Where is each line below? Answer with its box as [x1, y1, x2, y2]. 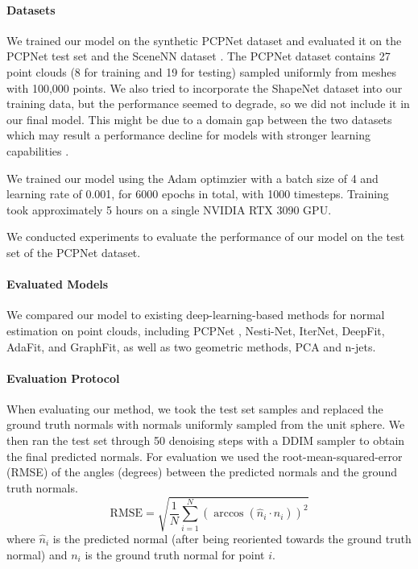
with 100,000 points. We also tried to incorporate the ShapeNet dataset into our [6, 79, 403, 96]
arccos [213, 508, 244, 520]
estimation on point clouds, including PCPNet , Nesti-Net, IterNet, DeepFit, [6, 322, 385, 338]
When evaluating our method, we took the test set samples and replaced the [6, 400, 383, 417]
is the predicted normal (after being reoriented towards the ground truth [52, 530, 412, 546]
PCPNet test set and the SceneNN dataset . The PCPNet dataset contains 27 [6, 48, 391, 64]
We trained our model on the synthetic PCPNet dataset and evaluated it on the [6, 31, 402, 48]
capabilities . [6, 142, 69, 159]
